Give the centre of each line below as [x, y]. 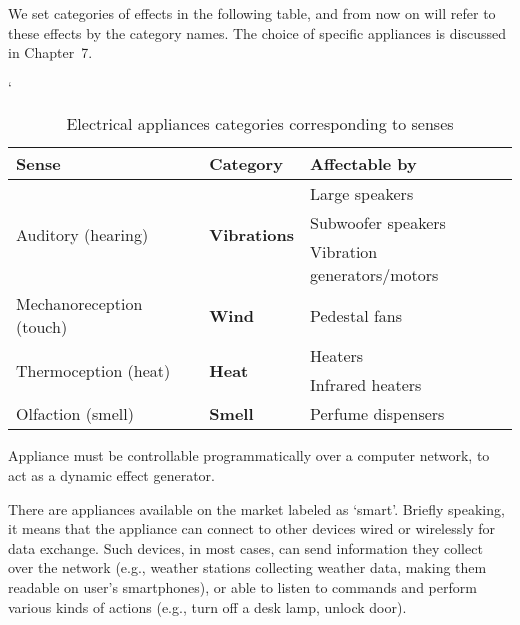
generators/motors [374, 275]
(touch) [42, 327]
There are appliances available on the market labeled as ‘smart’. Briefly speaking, [256, 508]
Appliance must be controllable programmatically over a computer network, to [249, 455]
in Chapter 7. [50, 52]
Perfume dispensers [377, 414]
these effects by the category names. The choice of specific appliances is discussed [257, 32]
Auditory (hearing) [82, 234]
